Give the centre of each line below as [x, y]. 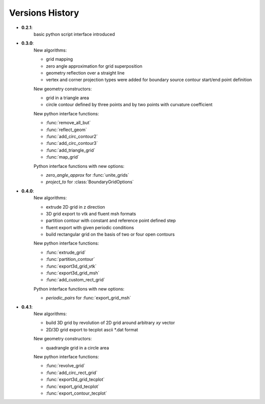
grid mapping [59, 59]
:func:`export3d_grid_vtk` [71, 266]
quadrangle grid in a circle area [78, 348]
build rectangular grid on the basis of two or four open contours [110, 234]
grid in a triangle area [67, 98]
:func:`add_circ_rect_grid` [72, 373]
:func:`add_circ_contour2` [72, 136]
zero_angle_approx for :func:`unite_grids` [88, 175]
